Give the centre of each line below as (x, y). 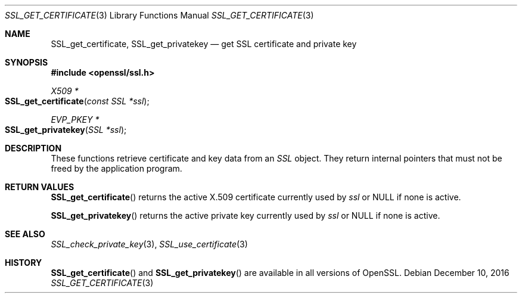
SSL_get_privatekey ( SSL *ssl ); (66, 130)
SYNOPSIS (27, 62)
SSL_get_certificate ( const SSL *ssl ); (77, 101)
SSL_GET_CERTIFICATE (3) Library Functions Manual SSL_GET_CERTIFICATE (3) (159, 15)
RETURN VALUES (40, 187)
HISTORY (24, 263)
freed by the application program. (116, 168)
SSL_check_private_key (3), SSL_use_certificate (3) (149, 244)
